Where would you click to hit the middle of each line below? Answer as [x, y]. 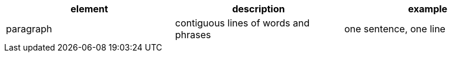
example [428, 9]
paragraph [29, 29]
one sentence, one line [395, 29]
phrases [193, 35]
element [89, 9]
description [259, 9]
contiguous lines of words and [242, 23]
